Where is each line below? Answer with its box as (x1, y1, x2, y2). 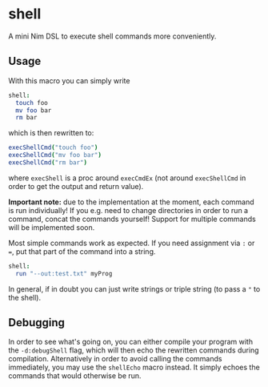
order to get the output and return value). (8, 181, 144, 191)
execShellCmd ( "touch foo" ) (8, 143, 98, 152)
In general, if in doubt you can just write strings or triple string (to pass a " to (8, 284, 261, 293)
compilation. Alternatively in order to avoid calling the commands (8, 354, 222, 364)
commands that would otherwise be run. (8, 371, 142, 381)
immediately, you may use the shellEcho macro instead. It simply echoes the (8, 362, 260, 373)
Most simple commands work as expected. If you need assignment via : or (8, 238, 255, 248)
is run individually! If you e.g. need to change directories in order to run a (8, 205, 249, 215)
